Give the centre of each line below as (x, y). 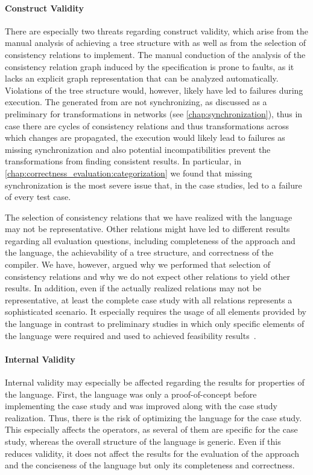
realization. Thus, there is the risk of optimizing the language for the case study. (153, 417)
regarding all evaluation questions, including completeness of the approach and (150, 240)
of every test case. (38, 197)
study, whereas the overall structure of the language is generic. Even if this (143, 441)
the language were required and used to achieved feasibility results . (131, 335)
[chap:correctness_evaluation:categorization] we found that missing (128, 173)
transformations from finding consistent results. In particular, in (123, 161)
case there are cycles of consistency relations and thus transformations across (147, 125)
